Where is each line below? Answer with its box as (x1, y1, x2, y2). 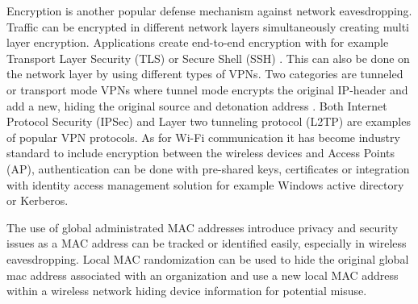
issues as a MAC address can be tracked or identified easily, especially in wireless (6, 235, 407, 252)
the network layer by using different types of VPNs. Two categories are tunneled (6, 65, 403, 82)
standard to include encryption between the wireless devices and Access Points (6, 144, 395, 161)
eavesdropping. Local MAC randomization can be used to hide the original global (6, 250, 409, 267)
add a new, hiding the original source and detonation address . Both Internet (6, 97, 387, 114)
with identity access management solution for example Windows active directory (6, 176, 404, 193)
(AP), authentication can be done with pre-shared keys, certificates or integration (6, 160, 410, 177)
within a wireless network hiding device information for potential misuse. (6, 282, 367, 299)
